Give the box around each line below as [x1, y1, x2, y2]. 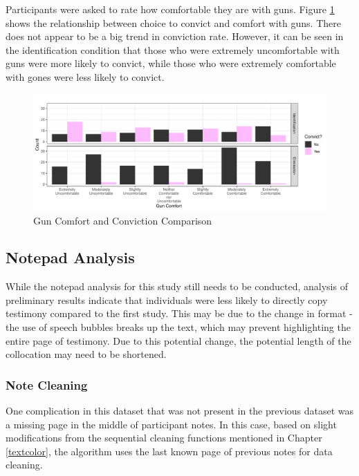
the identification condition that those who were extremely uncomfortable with [6, 42, 340, 57]
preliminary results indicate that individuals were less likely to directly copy [6, 292, 328, 307]
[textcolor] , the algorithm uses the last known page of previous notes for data [6, 444, 333, 458]
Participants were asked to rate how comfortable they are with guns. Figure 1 [6, 2, 335, 16]
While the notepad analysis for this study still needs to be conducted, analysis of [6, 279, 348, 294]
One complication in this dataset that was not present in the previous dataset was [6, 403, 354, 418]
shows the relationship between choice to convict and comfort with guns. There [6, 15, 341, 30]
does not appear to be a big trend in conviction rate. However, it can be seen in [6, 29, 344, 44]
